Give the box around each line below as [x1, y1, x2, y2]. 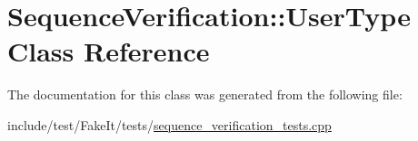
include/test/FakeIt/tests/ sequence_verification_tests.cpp [7, 115, 332, 134]
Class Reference [7, 33, 210, 70]
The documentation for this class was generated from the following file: [7, 85, 403, 104]
